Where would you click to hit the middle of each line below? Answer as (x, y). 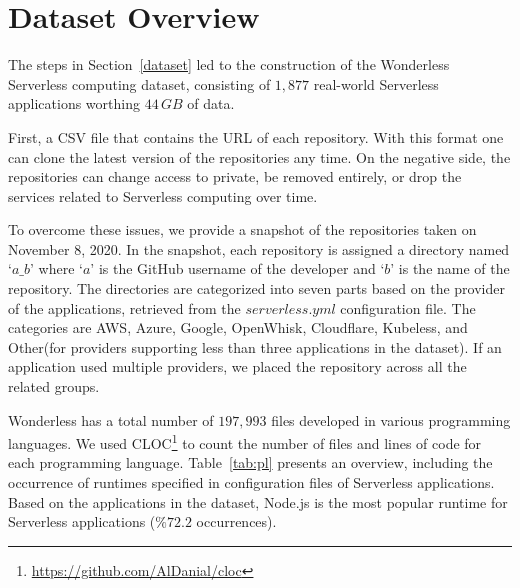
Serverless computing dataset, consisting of (139, 83)
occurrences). (236, 521)
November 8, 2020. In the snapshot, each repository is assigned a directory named (259, 248)
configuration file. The (408, 307)
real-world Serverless (376, 83)
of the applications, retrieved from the (124, 307)
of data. (211, 103)
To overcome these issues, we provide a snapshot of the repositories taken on (242, 229)
